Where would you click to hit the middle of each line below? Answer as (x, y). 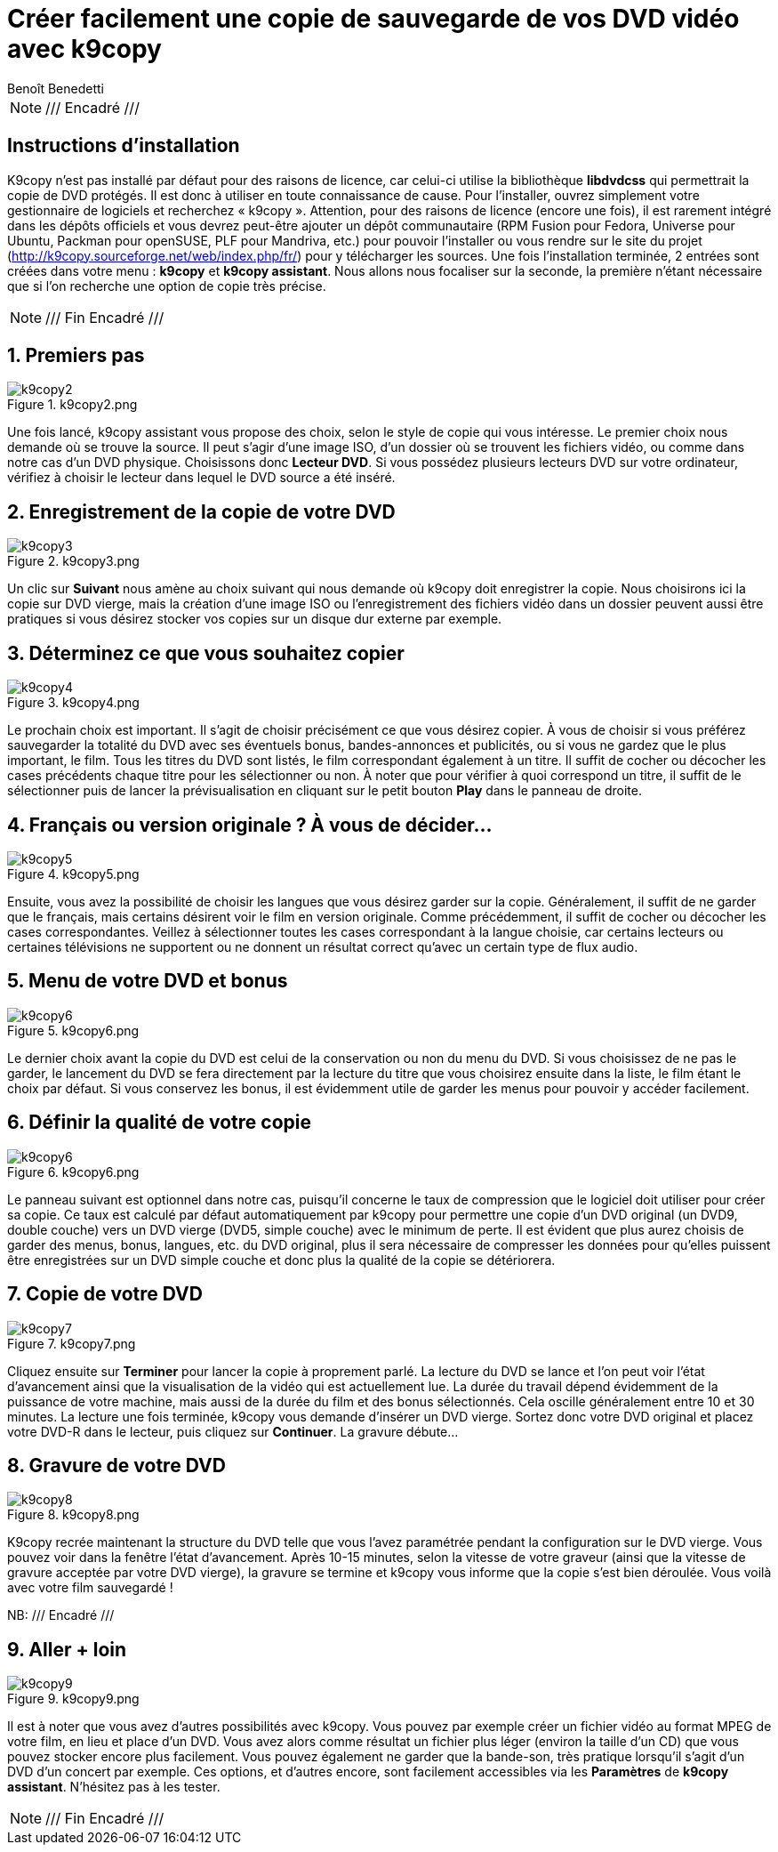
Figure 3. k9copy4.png (73, 703)
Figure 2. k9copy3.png (73, 561)
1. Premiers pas (76, 356)
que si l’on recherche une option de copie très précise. (167, 286)
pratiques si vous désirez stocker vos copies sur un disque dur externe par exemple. (255, 619)
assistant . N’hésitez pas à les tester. (114, 1787)
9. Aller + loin (67, 1649)
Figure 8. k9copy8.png (73, 1515)
